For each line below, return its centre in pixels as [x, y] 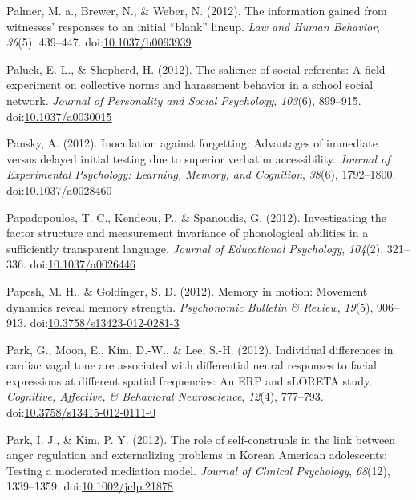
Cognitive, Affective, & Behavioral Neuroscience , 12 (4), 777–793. [165, 396]
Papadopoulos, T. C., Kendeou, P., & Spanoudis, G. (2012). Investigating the [197, 217]
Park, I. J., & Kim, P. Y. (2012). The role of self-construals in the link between [201, 439]
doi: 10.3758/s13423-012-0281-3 [105, 323]
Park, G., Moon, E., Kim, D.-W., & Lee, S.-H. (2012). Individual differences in [200, 349]
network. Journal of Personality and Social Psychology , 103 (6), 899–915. [184, 100]
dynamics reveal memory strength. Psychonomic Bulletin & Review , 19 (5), [190, 306]
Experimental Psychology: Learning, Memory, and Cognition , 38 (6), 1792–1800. [201, 174]
